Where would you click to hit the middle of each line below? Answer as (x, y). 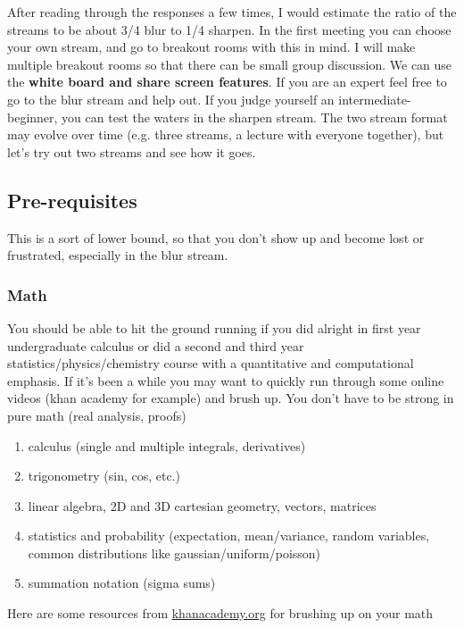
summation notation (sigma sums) (122, 583)
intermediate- (375, 99)
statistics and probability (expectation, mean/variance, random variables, (229, 536)
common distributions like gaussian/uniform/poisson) (174, 553)
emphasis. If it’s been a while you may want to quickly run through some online (226, 380)
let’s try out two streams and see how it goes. (132, 151)
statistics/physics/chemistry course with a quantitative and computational (211, 363)
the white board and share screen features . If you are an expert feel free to (227, 82)
